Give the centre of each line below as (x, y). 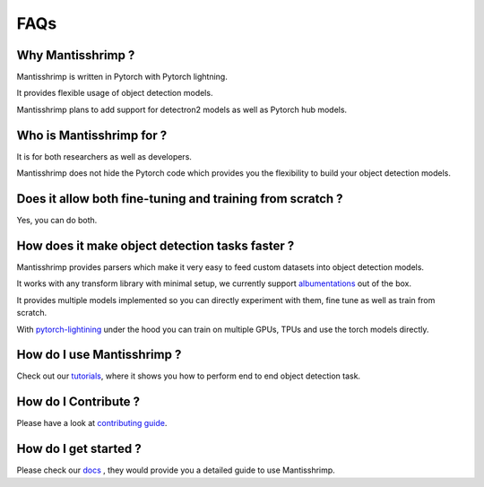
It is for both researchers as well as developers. (104, 156)
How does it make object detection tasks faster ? (156, 245)
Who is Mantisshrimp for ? (92, 135)
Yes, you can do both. (57, 221)
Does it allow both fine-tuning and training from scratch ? (180, 199)
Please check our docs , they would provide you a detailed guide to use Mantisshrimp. (176, 470)
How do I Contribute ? (78, 402)
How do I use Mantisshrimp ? (99, 355)
